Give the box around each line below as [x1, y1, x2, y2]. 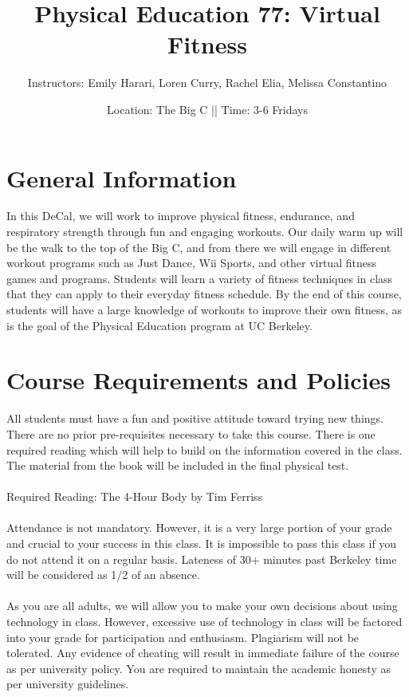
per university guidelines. [6, 675, 129, 692]
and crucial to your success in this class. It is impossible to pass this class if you [6, 535, 397, 552]
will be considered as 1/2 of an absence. [6, 566, 200, 583]
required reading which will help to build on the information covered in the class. [6, 441, 403, 458]
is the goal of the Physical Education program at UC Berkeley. [6, 317, 313, 333]
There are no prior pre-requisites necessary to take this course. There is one [6, 425, 376, 442]
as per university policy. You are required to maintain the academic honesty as [6, 660, 391, 676]
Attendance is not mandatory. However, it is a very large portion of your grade [6, 519, 392, 536]
